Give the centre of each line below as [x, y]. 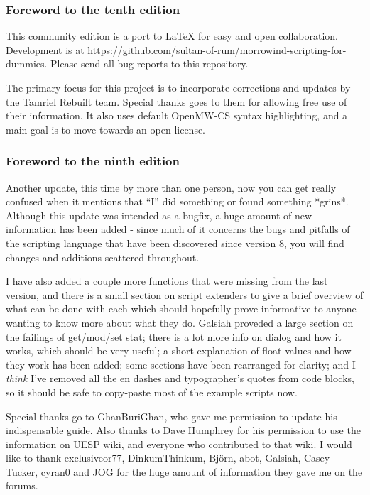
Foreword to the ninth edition [93, 161]
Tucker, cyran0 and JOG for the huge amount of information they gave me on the [184, 471]
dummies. [27, 64]
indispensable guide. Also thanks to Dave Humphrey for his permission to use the [183, 430]
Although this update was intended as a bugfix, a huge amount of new [159, 215]
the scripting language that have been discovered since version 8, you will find [175, 243]
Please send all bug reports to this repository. [149, 64]
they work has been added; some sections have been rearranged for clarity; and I [181, 364]
